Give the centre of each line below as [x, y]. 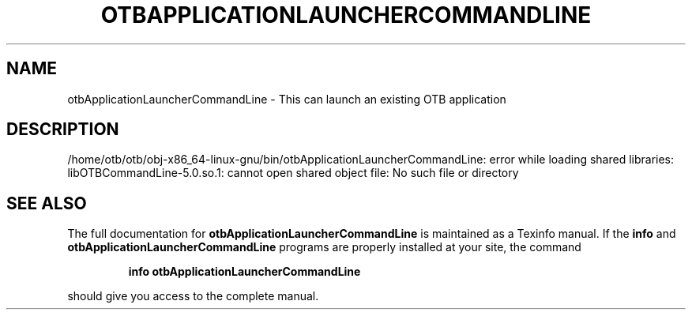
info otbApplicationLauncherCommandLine [244, 272]
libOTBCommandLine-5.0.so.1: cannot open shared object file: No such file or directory [293, 173]
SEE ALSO [47, 203]
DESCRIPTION [63, 130]
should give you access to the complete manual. [193, 296]
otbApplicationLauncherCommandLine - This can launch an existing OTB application [287, 99]
